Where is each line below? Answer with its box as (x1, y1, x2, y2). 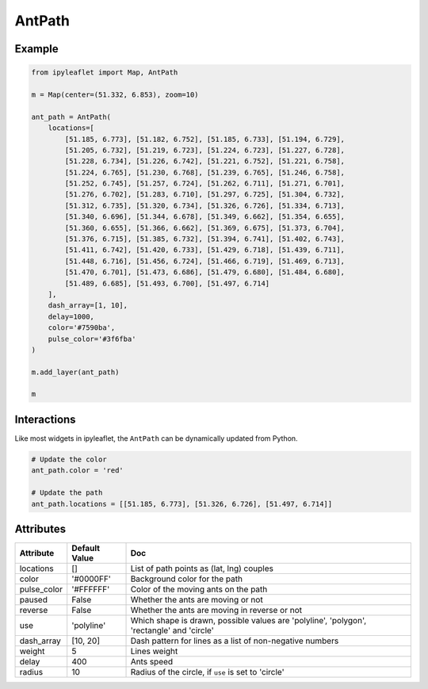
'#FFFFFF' (71, 584, 110, 595)
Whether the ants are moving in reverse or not (130, 605, 303, 616)
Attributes (14, 522, 67, 535)
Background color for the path (130, 573, 243, 584)
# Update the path (31, 488, 103, 497)
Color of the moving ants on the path (130, 584, 268, 595)
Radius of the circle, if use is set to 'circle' (130, 667, 285, 678)
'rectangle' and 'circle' (130, 625, 214, 636)
